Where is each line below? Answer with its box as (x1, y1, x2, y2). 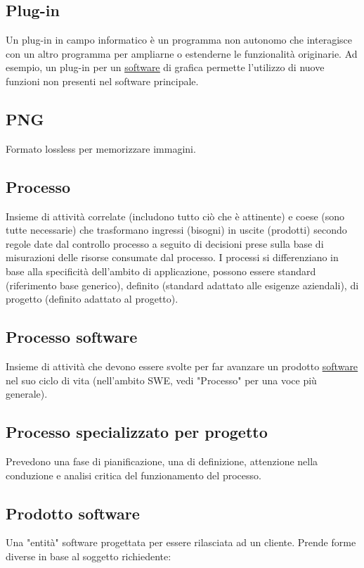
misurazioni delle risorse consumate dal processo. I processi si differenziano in (6, 250, 339, 265)
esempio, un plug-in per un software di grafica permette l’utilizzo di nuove (6, 60, 325, 75)
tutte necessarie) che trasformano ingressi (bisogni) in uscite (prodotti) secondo (6, 222, 347, 237)
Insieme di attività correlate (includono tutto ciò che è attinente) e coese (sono (6, 208, 345, 223)
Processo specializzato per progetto (6, 421, 268, 443)
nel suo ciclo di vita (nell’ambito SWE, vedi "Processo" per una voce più (6, 372, 317, 387)
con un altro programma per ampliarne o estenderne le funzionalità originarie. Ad (6, 46, 358, 61)
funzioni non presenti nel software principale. (6, 73, 199, 88)
